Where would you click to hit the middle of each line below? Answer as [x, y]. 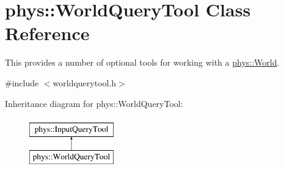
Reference [47, 33]
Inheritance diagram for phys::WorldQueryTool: [94, 103]
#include [22, 82]
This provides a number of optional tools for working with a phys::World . [142, 62]
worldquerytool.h [85, 82]
